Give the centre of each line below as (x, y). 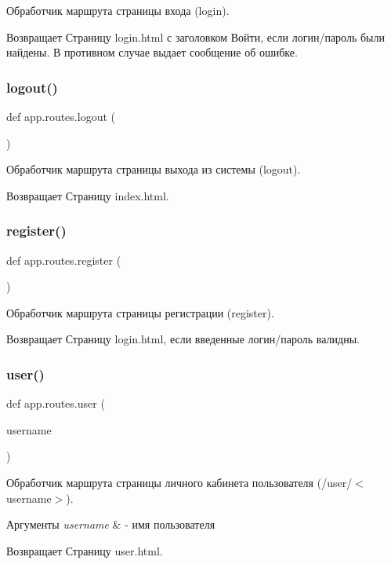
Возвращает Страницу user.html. (85, 550)
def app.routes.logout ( (61, 116)
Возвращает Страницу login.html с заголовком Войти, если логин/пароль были (195, 37)
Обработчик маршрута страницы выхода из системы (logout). (154, 169)
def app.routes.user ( (56, 403)
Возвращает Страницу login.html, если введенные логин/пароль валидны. (183, 339)
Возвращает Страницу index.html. (88, 195)
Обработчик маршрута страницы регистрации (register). (140, 312)
